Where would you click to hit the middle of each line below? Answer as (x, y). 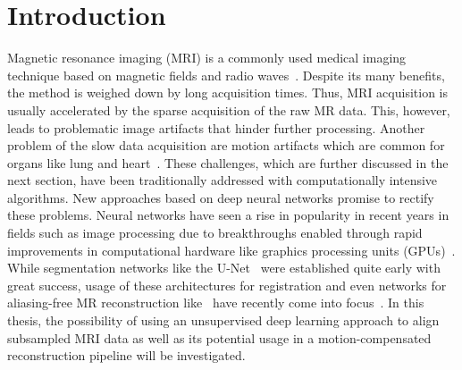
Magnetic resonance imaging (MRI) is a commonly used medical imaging (207, 58)
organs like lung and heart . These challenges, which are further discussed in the (228, 162)
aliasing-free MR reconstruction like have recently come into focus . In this (216, 303)
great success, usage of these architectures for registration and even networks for (227, 285)
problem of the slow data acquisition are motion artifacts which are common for (226, 145)
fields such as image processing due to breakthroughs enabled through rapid (215, 233)
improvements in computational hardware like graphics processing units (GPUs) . (231, 250)
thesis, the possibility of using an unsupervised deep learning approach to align (223, 320)
